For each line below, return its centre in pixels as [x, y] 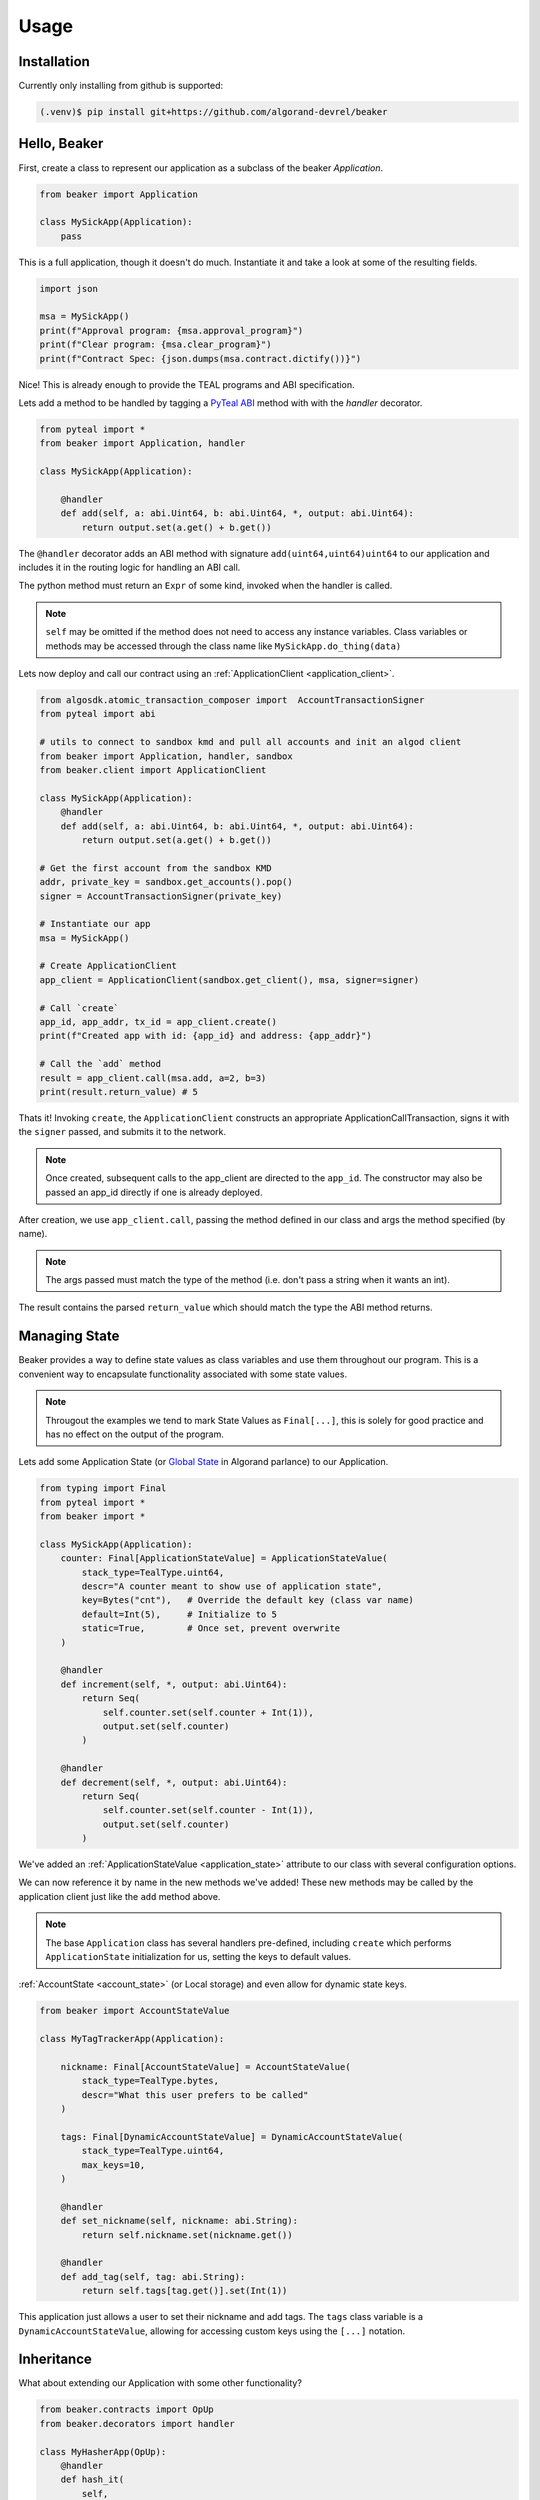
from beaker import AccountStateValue [134, 2011]
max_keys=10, [113, 2164]
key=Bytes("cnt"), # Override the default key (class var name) [248, 1600]
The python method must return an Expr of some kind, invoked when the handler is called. [205, 586]
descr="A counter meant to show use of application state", [232, 1586]
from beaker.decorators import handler [137, 2423]
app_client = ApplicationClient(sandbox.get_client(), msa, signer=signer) [229, 979]
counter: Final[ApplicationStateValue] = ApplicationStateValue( [224, 1558]
